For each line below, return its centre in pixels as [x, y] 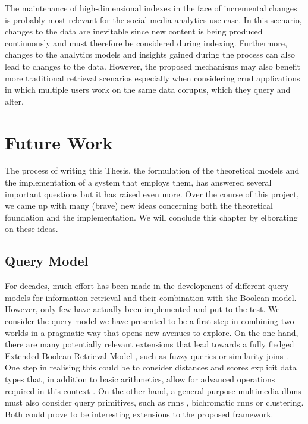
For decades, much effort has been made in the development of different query [147, 286]
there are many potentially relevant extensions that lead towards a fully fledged [150, 344]
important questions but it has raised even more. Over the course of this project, [152, 194]
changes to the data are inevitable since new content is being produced [134, 31]
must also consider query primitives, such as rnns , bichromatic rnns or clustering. [154, 402]
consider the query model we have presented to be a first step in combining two [150, 321]
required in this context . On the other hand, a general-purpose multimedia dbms [153, 390]
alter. [14, 101]
